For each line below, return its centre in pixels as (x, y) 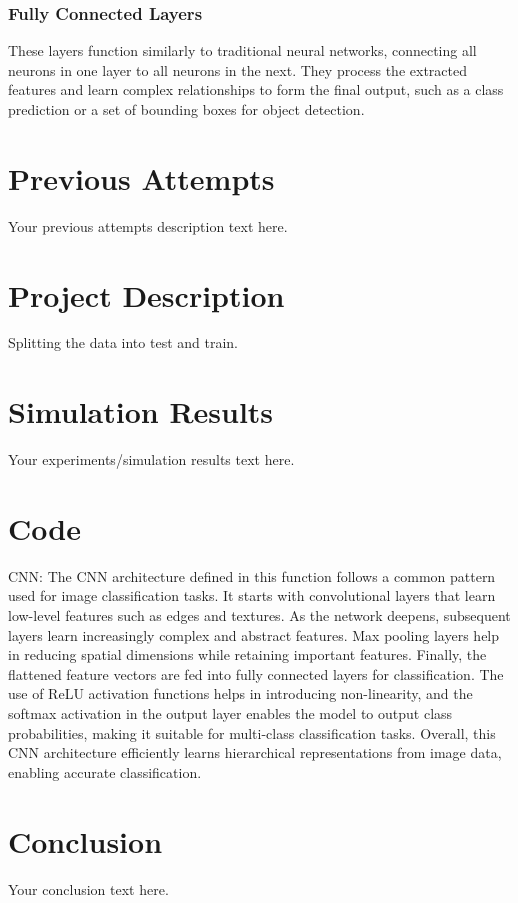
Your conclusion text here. (88, 888)
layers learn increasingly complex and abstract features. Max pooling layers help (254, 634)
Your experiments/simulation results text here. (151, 459)
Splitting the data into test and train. (123, 342)
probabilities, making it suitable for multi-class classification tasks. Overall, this (252, 732)
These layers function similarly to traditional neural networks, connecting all (242, 50)
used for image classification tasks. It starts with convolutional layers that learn (252, 595)
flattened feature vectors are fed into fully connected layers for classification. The (256, 673)
